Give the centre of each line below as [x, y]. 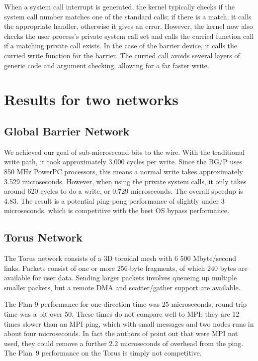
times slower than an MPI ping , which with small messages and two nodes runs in [129, 323]
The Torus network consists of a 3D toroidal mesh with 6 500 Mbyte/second [120, 258]
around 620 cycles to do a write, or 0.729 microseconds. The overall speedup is [124, 191]
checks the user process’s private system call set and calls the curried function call [129, 36]
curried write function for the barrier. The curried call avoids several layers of [122, 55]
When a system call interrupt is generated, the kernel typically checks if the [119, 6]
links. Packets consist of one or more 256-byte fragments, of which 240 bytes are [126, 268]
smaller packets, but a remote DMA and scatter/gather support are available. [122, 287]
